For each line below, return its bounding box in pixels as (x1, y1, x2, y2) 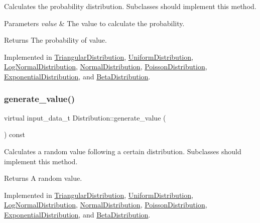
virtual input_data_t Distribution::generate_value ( (4, 112, 166, 123)
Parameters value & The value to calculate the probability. (4, 18, 185, 28)
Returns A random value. (4, 173, 82, 183)
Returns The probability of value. (4, 35, 107, 45)
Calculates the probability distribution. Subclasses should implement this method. (4, 1, 256, 11)
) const (4, 129, 26, 140)
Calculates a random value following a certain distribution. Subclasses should (4, 146, 241, 156)
